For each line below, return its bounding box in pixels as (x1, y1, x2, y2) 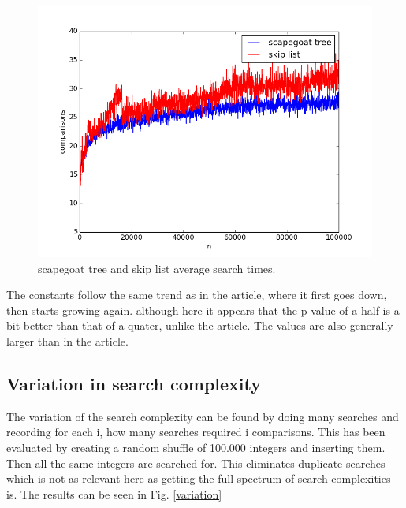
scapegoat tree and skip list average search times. (38, 260, 276, 276)
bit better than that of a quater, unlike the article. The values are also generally (6, 317, 393, 334)
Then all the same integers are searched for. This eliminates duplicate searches (6, 454, 386, 471)
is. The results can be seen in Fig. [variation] (6, 485, 222, 502)
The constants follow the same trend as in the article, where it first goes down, (6, 286, 387, 303)
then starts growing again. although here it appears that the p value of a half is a (6, 301, 400, 318)
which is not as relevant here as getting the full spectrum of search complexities (6, 470, 391, 487)
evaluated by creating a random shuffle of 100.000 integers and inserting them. (6, 439, 386, 455)
